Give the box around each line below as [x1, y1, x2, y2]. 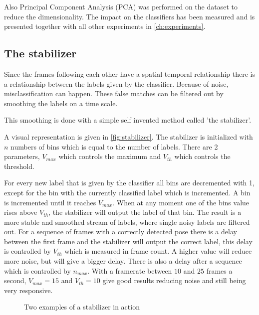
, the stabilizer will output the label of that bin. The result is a [48, 207, 242, 217]
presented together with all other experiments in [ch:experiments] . [4, 21, 206, 31]
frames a [206, 265, 233, 276]
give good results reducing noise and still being [102, 275, 246, 286]
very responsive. [4, 285, 53, 295]
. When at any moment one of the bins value [112, 197, 250, 207]
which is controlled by [4, 265, 71, 276]
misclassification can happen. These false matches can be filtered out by [4, 88, 224, 99]
